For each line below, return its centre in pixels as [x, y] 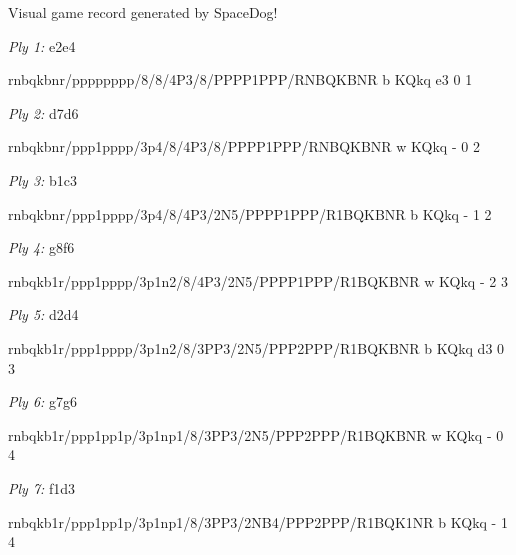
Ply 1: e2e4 [42, 45]
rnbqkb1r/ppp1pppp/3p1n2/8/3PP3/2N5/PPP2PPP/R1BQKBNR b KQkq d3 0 [256, 347]
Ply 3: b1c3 [43, 179]
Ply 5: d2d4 [43, 314]
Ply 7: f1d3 [42, 487]
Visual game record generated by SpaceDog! [143, 12]
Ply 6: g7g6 [43, 401]
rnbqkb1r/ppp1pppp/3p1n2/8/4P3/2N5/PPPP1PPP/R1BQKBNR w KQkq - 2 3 [258, 280]
